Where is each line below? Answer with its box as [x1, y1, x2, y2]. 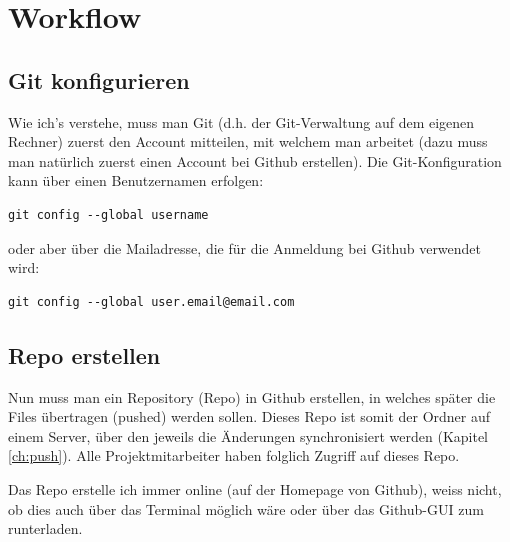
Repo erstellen [8, 339, 161, 370]
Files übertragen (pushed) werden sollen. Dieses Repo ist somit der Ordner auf [8, 406, 491, 427]
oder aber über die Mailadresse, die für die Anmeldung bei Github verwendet [8, 237, 482, 258]
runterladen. [8, 518, 83, 539]
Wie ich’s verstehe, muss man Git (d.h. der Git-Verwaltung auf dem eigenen [8, 111, 475, 132]
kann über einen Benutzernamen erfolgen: [8, 170, 264, 191]
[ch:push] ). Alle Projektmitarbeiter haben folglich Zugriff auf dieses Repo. [8, 445, 460, 466]
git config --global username [8, 207, 209, 222]
